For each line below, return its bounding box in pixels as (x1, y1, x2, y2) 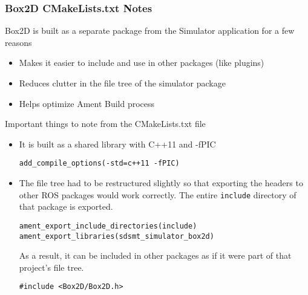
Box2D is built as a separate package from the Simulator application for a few (5, 24, 295, 37)
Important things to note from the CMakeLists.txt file (5, 117, 206, 130)
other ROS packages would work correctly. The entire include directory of (19, 188, 297, 201)
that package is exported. (19, 200, 113, 213)
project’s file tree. (19, 261, 84, 273)
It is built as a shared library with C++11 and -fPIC (19, 137, 216, 150)
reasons (5, 36, 32, 48)
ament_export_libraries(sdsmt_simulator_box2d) (19, 232, 214, 241)
